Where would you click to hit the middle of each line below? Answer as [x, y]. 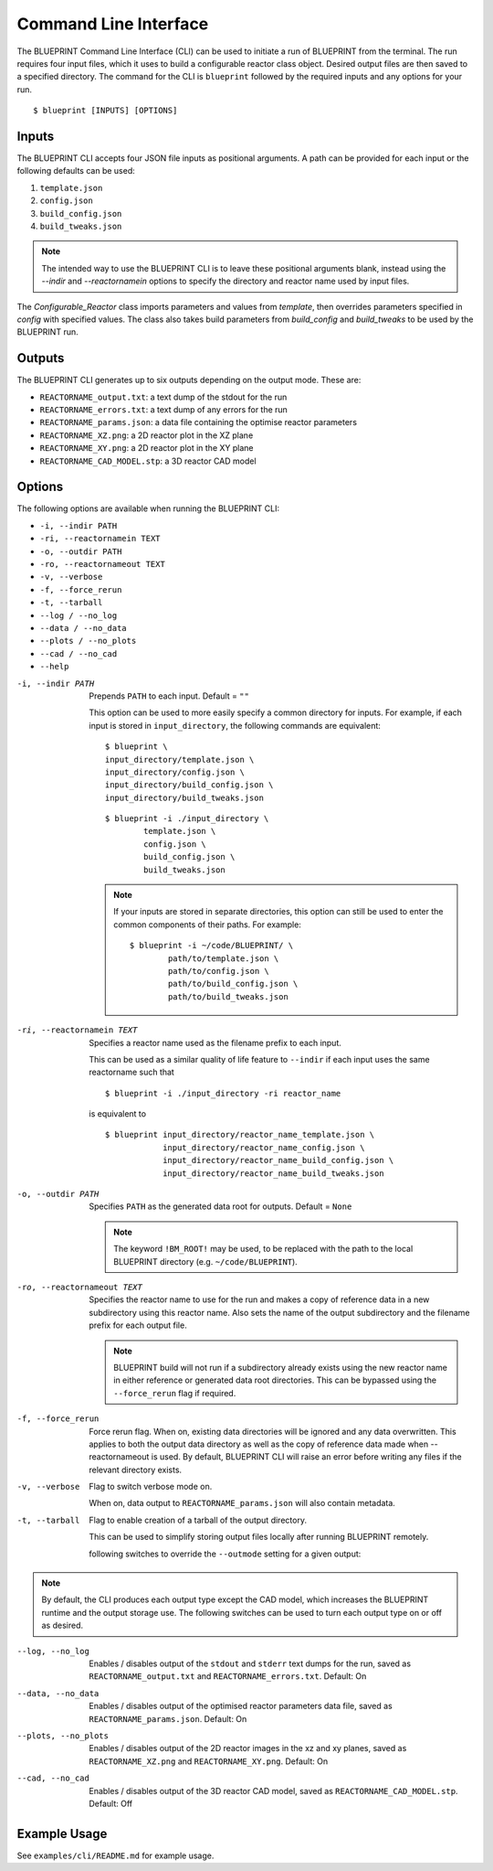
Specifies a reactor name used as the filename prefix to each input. [215, 1042]
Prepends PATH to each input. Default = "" [169, 696]
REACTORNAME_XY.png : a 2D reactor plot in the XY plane [147, 448]
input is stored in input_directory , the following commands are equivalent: [235, 725]
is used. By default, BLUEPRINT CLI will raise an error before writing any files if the [307, 1457]
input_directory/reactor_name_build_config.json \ [278, 1160]
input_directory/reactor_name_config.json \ [264, 1147]
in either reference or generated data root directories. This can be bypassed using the [275, 1380]
